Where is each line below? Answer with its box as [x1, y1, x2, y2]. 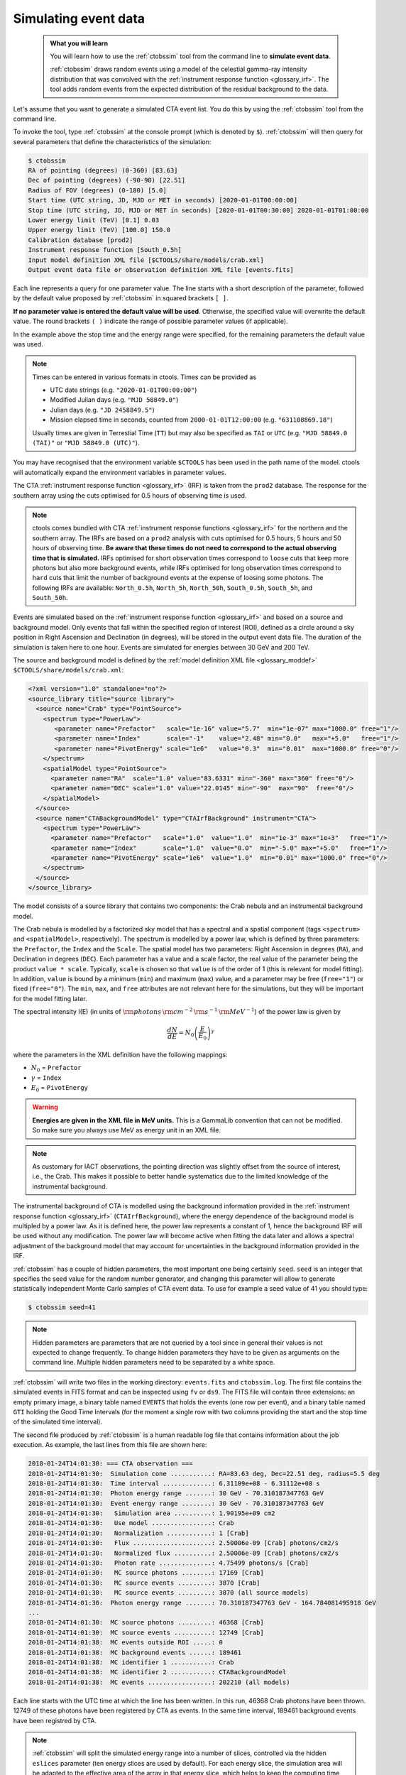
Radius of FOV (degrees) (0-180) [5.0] [28, 186, 167, 195]
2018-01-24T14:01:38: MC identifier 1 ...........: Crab [28, 1658, 234, 1666]
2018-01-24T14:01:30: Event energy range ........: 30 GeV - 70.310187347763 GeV [28, 1499, 324, 1507]
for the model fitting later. [13, 994, 88, 1003]
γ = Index [31, 1073, 62, 1082]
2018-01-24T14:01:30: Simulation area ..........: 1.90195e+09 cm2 [28, 1509, 275, 1517]
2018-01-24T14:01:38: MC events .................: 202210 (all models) [28, 1678, 290, 1686]
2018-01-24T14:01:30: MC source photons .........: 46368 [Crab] [28, 1619, 264, 1627]
